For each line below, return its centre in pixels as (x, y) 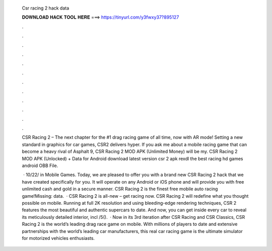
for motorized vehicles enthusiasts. (58, 238)
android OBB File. (40, 165)
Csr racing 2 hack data (46, 8)
